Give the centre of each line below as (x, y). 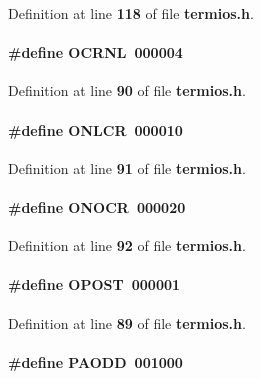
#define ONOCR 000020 (97, 206)
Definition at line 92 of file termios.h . (127, 245)
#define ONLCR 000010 (95, 129)
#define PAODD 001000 (95, 361)
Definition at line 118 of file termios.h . (131, 13)
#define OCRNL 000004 (95, 52)
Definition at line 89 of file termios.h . (127, 322)
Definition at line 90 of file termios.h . (127, 90)
